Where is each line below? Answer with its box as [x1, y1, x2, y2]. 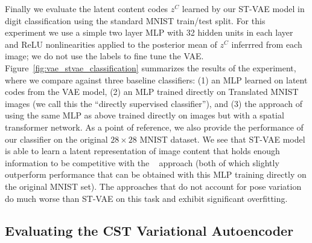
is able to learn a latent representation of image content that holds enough [5, 144, 280, 157]
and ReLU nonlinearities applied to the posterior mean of [5, 37, 217, 50]
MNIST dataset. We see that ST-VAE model [139, 132, 305, 145]
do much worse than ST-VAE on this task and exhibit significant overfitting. [5, 192, 288, 204]
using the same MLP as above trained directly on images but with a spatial [5, 109, 284, 121]
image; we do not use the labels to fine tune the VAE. [5, 50, 204, 62]
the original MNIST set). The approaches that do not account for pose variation [5, 180, 302, 192]
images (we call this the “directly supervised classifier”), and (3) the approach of [5, 97, 302, 109]
